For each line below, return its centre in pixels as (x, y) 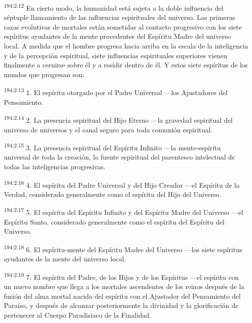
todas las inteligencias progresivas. (55, 166)
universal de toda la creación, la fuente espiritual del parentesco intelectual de (119, 157)
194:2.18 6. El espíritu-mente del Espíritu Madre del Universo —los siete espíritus (123, 248)
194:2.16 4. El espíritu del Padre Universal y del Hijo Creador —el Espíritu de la (122, 184)
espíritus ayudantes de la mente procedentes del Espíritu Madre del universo (117, 36)
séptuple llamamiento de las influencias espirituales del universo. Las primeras (120, 17)
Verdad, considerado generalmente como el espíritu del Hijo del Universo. (113, 194)
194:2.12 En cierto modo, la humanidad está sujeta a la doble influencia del (114, 7)
